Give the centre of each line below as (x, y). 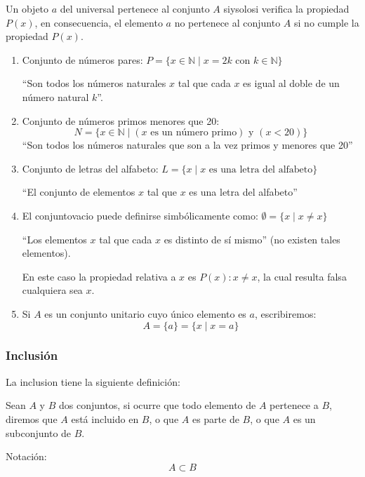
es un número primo (194, 133)
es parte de (215, 418)
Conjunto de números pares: (82, 59)
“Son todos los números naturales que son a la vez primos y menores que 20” (187, 145)
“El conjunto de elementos (79, 192)
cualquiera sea (52, 290)
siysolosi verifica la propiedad (286, 8)
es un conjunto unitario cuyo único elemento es (145, 313)
